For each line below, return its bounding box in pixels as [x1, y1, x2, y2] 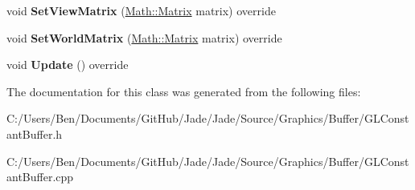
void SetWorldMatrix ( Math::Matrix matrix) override [6, 29, 282, 46]
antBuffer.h [6, 125, 63, 142]
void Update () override [6, 56, 129, 73]
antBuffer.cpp [6, 168, 74, 185]
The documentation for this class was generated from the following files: [6, 83, 361, 99]
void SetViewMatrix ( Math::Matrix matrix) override [6, 2, 276, 18]
